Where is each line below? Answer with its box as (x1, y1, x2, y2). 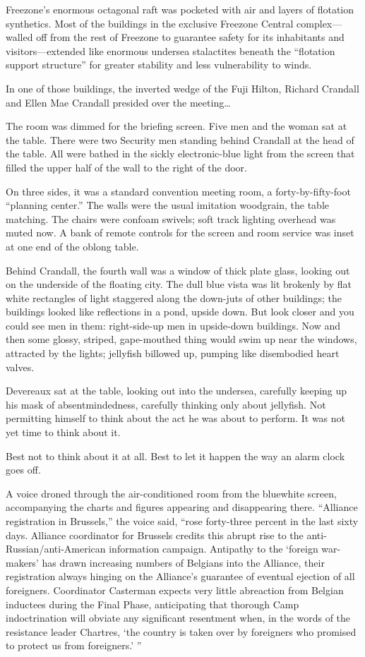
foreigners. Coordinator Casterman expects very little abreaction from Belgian (6, 582, 344, 597)
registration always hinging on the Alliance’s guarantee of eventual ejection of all (6, 569, 355, 584)
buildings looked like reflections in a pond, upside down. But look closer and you (6, 304, 354, 319)
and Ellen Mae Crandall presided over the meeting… (6, 95, 231, 109)
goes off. (6, 462, 41, 477)
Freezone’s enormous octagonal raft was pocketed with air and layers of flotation (6, 2, 354, 16)
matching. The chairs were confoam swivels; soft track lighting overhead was (6, 211, 336, 226)
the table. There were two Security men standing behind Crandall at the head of (6, 132, 354, 147)
